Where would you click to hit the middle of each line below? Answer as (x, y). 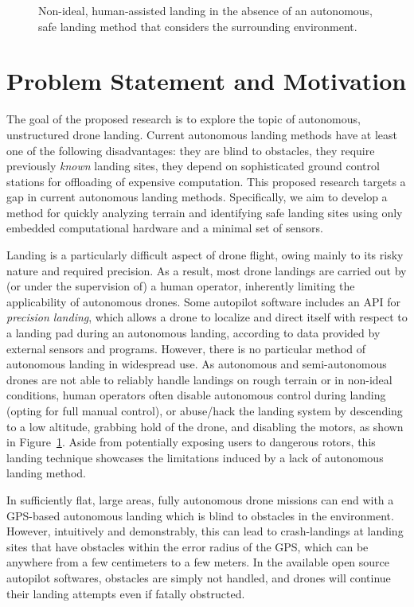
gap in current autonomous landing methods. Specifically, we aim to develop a (197, 197)
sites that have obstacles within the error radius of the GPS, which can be (187, 546)
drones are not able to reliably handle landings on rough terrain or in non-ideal (199, 379)
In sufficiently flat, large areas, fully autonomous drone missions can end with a (200, 499)
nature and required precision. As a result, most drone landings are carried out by (207, 270)
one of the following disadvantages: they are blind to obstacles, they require (191, 150)
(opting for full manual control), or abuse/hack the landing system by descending (205, 411)
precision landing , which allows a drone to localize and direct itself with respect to (207, 317)
